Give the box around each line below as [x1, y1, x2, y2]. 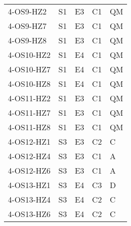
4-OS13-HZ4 [8, 194, 51, 205]
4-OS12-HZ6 [8, 165, 51, 176]
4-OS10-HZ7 [8, 63, 51, 75]
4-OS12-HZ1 [8, 136, 51, 147]
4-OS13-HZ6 [8, 208, 51, 220]
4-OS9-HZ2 [8, 5, 47, 17]
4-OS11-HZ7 [8, 107, 51, 118]
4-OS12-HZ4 [8, 150, 51, 162]
